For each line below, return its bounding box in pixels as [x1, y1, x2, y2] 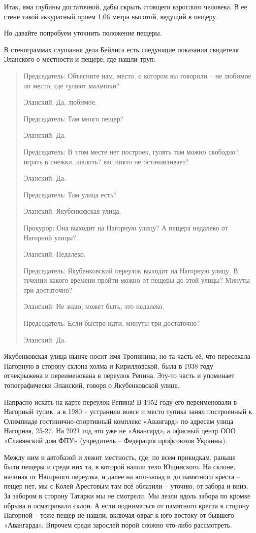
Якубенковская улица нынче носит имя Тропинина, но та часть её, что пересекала [4, 351, 251, 361]
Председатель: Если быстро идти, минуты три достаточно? [23, 318, 200, 328]
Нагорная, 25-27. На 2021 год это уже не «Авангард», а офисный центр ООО [4, 425, 236, 436]
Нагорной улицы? [23, 232, 76, 242]
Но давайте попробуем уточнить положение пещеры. [4, 28, 162, 38]
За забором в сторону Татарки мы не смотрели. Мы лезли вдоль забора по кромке [4, 490, 251, 500]
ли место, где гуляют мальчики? [23, 80, 120, 90]
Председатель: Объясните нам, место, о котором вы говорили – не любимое [23, 70, 252, 80]
